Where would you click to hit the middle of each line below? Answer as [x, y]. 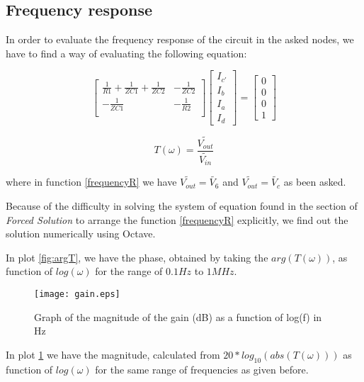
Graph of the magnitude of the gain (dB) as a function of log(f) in [178, 316]
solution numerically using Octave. [81, 234]
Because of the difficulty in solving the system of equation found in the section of [182, 205]
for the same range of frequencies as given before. [202, 369]
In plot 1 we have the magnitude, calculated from [113, 354]
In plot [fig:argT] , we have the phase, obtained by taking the [137, 257]
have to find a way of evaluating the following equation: [126, 53]
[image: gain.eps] [77, 294]
